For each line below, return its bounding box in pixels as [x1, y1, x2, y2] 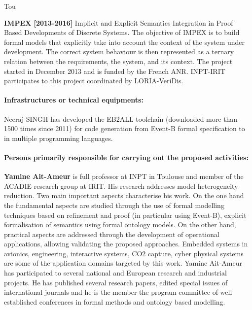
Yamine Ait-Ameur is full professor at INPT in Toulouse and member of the [4, 171, 244, 181]
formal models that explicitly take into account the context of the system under [4, 36, 245, 47]
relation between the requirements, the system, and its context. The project [4, 56, 233, 66]
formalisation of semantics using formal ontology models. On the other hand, [4, 219, 236, 230]
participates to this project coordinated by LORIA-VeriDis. [4, 75, 183, 86]
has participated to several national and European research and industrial [4, 268, 227, 278]
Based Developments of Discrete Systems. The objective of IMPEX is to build [4, 27, 240, 37]
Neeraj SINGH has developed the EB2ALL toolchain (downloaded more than [4, 113, 238, 124]
